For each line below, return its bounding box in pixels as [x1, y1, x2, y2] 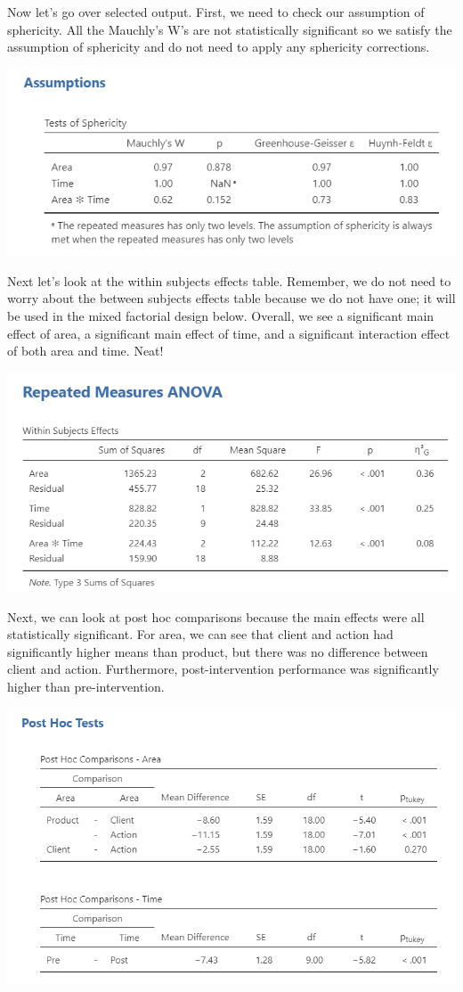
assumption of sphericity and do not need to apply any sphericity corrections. [7, 37, 430, 56]
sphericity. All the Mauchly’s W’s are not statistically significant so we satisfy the [7, 20, 452, 38]
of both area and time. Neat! [7, 341, 164, 360]
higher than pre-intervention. [7, 676, 165, 695]
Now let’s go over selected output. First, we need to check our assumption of [7, 3, 425, 20]
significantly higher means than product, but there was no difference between [7, 642, 428, 660]
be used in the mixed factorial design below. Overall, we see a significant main [7, 306, 435, 324]
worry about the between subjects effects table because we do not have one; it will [7, 289, 456, 307]
